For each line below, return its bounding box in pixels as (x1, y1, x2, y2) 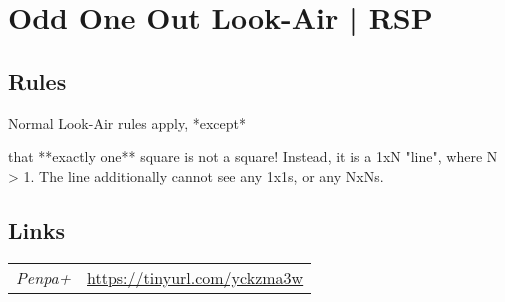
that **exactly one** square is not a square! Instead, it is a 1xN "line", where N (8, 146, 498, 167)
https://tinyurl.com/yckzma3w (87, 265, 304, 289)
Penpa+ (16, 265, 72, 289)
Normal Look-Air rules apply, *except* (8, 112, 247, 133)
